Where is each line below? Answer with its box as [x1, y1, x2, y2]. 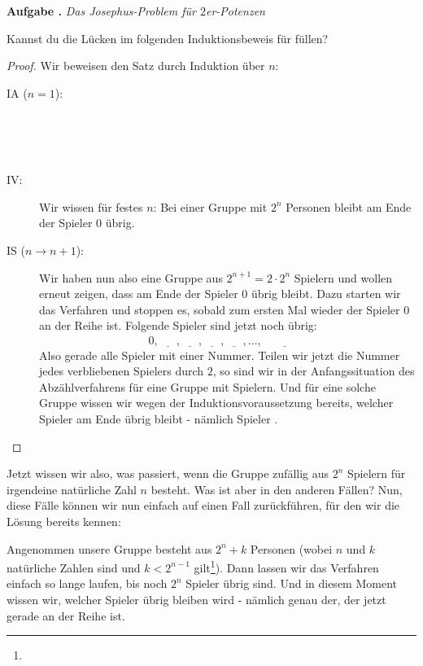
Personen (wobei [250, 540, 333, 557]
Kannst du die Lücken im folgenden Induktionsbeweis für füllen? [7, 29, 329, 46]
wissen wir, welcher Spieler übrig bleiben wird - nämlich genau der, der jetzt [7, 591, 386, 607]
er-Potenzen [205, 2, 265, 19]
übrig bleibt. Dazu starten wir [251, 285, 401, 302]
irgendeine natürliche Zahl [7, 480, 137, 497]
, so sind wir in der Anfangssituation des [212, 362, 415, 379]
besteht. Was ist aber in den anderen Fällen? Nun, [150, 480, 403, 497]
